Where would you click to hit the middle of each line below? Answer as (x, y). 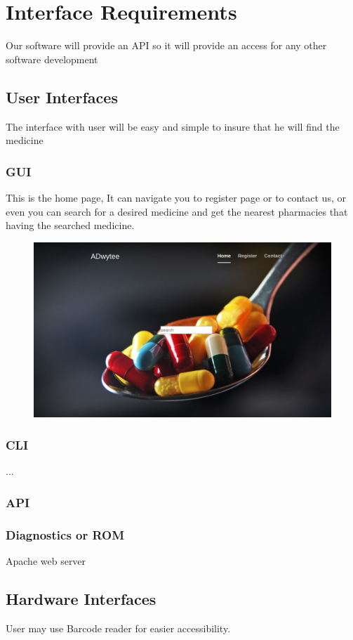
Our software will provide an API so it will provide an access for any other (166, 45)
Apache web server (46, 560)
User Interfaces (62, 97)
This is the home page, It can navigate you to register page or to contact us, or (176, 197)
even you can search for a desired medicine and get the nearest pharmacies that (177, 211)
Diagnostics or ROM (65, 534)
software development (52, 59)
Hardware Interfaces (81, 598)
